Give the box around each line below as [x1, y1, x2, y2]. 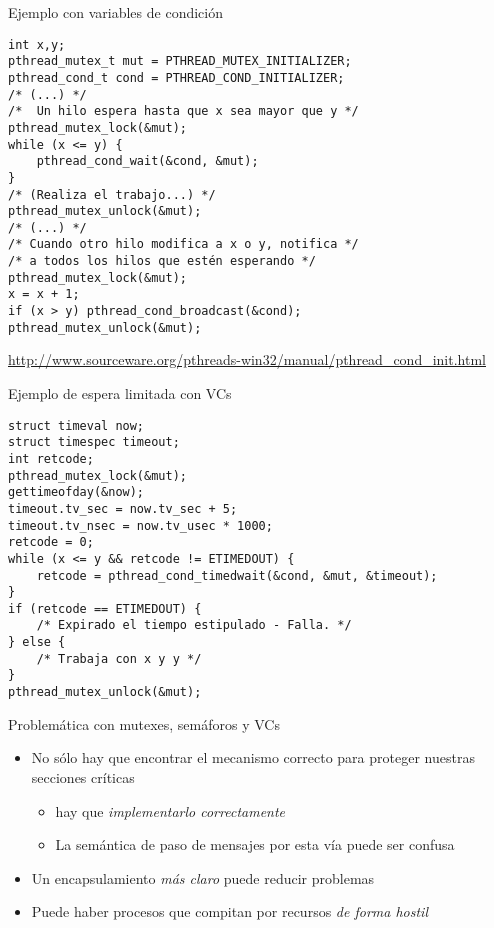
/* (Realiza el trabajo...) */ [8, 187, 216, 202]
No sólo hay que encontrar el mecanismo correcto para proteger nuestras [31, 747, 475, 768]
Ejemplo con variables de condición [8, 2, 223, 22]
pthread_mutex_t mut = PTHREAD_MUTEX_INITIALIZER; [8, 54, 352, 69]
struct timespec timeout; [8, 435, 180, 450]
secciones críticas [31, 766, 135, 787]
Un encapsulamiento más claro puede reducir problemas [31, 867, 375, 888]
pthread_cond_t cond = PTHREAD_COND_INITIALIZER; [8, 70, 345, 85]
